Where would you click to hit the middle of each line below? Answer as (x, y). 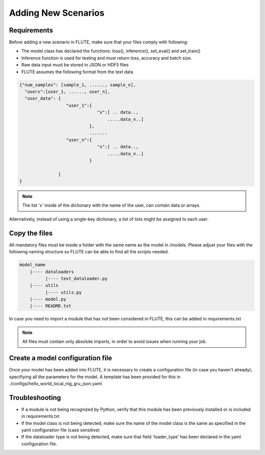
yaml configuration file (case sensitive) (61, 430)
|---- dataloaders (52, 272)
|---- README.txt (51, 306)
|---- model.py (48, 299)
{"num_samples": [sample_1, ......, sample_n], (78, 85)
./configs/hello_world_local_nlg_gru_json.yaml (56, 383)
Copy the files (31, 233)
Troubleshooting (35, 398)
